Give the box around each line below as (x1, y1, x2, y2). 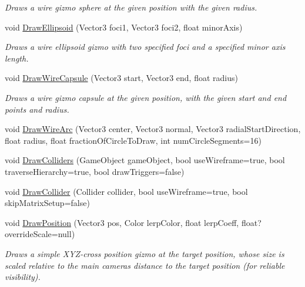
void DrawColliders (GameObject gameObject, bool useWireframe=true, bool (5, 154, 285, 166)
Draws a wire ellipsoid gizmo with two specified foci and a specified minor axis (5, 40, 286, 53)
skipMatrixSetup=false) (5, 197, 90, 209)
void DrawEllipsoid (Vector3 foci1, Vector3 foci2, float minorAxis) (5, 21, 243, 33)
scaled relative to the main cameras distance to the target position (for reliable (5, 259, 285, 271)
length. (5, 52, 29, 64)
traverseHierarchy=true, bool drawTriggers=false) (5, 165, 185, 177)
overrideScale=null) (5, 228, 75, 240)
